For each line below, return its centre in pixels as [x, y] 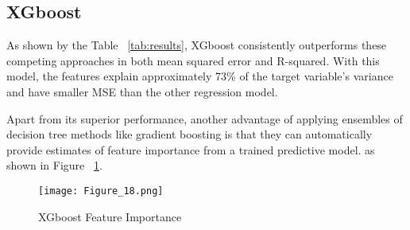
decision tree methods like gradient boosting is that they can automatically [190, 134]
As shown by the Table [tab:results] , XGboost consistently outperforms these [197, 45]
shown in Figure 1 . [54, 165]
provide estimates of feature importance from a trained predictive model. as [191, 149]
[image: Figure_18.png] [101, 191]
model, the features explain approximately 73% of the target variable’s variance [200, 76]
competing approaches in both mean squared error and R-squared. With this [193, 60]
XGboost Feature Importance [110, 216]
